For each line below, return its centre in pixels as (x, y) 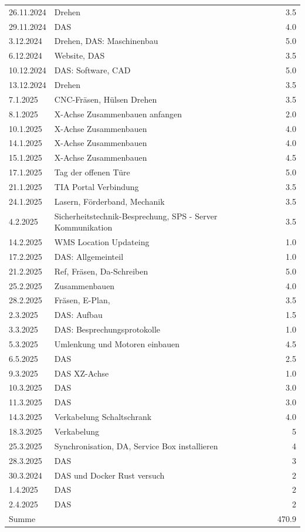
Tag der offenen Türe (92, 172)
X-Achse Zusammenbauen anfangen (118, 113)
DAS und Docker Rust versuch (109, 475)
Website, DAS (79, 55)
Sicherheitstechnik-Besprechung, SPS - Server (136, 216)
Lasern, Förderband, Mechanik (109, 201)
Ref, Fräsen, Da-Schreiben (101, 271)
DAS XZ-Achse (82, 373)
